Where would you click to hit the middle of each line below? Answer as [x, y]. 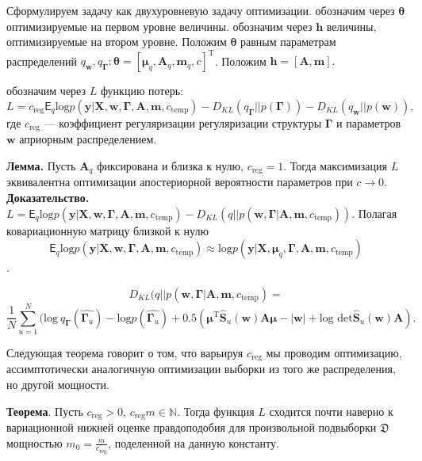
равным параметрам [288, 42]
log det [336, 318]
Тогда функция [219, 411]
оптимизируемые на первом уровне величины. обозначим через [159, 26]
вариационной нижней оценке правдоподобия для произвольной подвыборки [192, 427]
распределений [42, 61]
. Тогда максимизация [335, 165]
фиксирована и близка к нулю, [170, 165]
